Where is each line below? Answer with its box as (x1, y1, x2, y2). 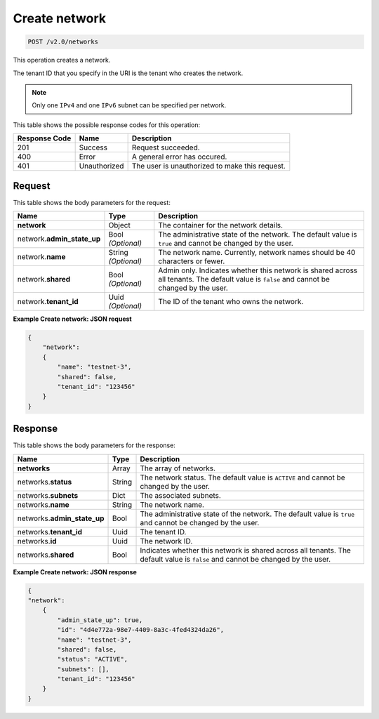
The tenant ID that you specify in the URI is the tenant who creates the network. (13, 69, 244, 77)
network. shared (17, 274, 70, 284)
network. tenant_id (17, 296, 79, 306)
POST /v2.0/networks (27, 38, 98, 46)
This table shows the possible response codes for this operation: (13, 120, 201, 129)
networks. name (17, 499, 69, 509)
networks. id (17, 536, 57, 546)
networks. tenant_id (17, 527, 83, 536)
